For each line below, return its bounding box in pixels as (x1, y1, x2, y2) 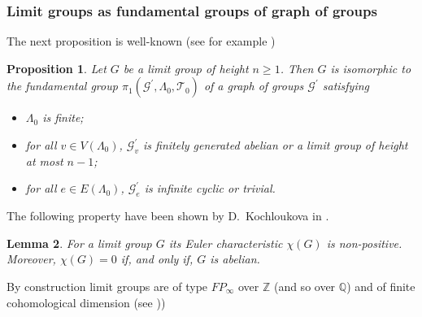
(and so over (273, 277, 336, 294)
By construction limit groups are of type (7, 277, 208, 294)
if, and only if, (120, 250, 194, 267)
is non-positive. (326, 234, 402, 251)
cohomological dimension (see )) (7, 293, 166, 310)
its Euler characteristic (168, 234, 283, 251)
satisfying (322, 77, 370, 94)
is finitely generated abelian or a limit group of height (142, 137, 408, 153)
